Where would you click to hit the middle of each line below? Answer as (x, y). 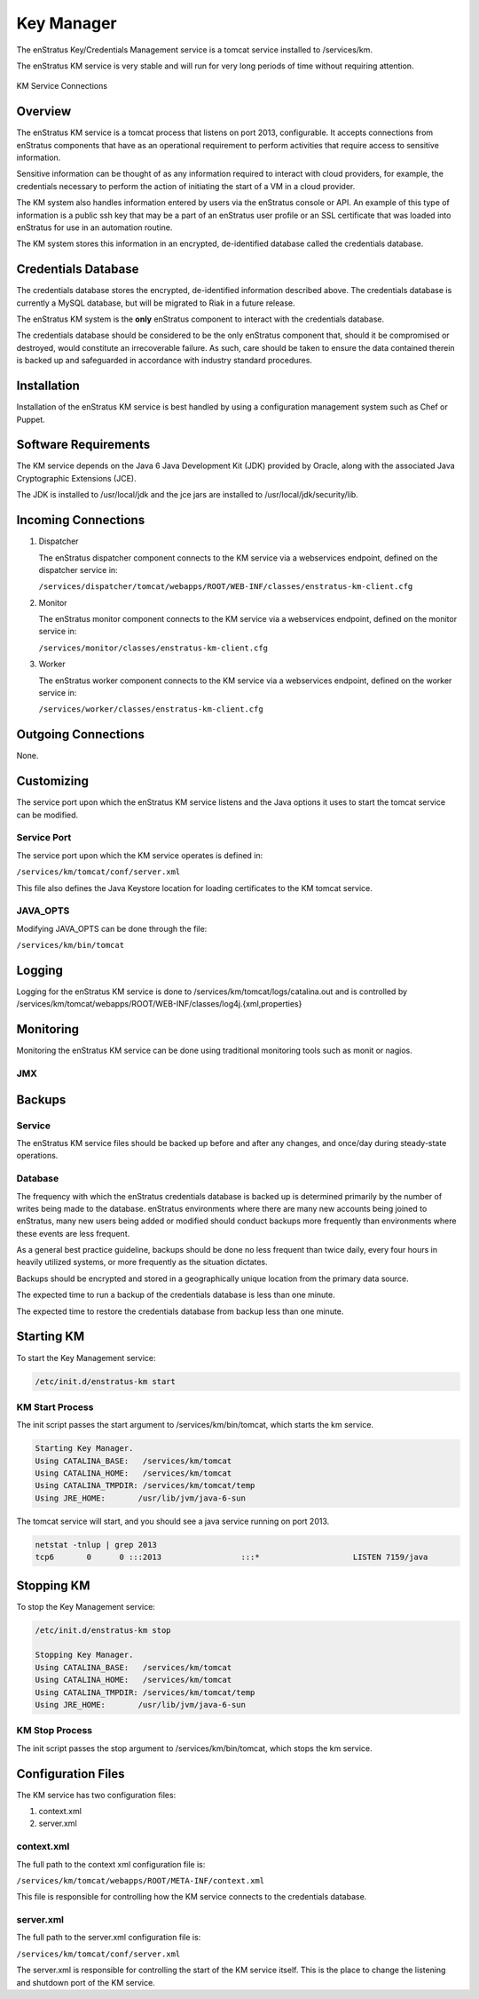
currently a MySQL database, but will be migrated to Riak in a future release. (156, 303)
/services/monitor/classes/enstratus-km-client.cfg (153, 648)
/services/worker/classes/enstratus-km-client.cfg (151, 709)
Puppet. (31, 419)
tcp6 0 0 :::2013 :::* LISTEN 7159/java (232, 1557)
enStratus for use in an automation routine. (94, 227)
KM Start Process (55, 1406)
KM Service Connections (62, 86)
